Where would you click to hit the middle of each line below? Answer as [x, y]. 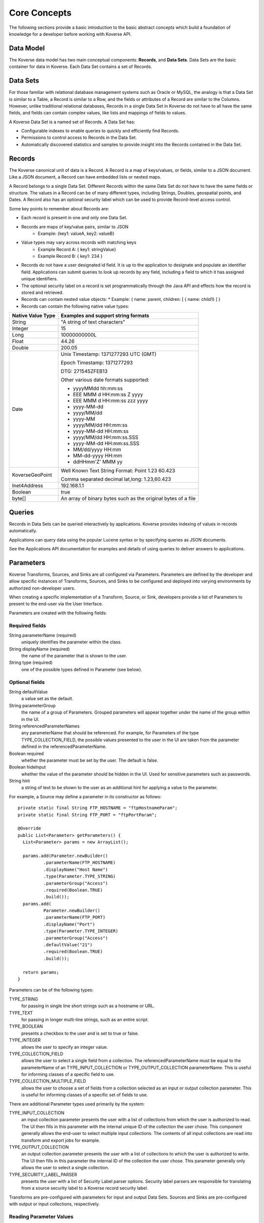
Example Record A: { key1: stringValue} [77, 249]
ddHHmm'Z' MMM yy [98, 462]
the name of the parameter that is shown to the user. [74, 656]
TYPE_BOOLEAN [26, 1026]
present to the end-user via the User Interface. [56, 604]
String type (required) [31, 662]
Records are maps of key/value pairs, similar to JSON [75, 226]
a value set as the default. [47, 699]
